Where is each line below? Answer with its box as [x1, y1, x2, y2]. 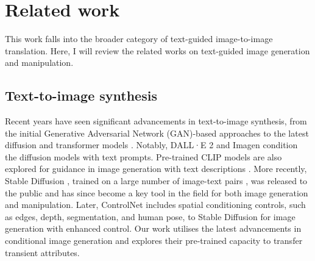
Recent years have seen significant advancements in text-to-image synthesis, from [5, 115, 307, 127]
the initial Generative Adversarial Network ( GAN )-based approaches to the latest [5, 126, 309, 139]
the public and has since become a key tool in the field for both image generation [5, 186, 308, 199]
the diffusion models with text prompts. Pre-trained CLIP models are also [5, 150, 282, 163]
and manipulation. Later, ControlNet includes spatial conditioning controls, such [5, 198, 306, 211]
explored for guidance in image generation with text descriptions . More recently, [5, 162, 307, 175]
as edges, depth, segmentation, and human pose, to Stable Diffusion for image [5, 210, 296, 223]
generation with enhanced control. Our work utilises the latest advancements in [5, 222, 302, 235]
